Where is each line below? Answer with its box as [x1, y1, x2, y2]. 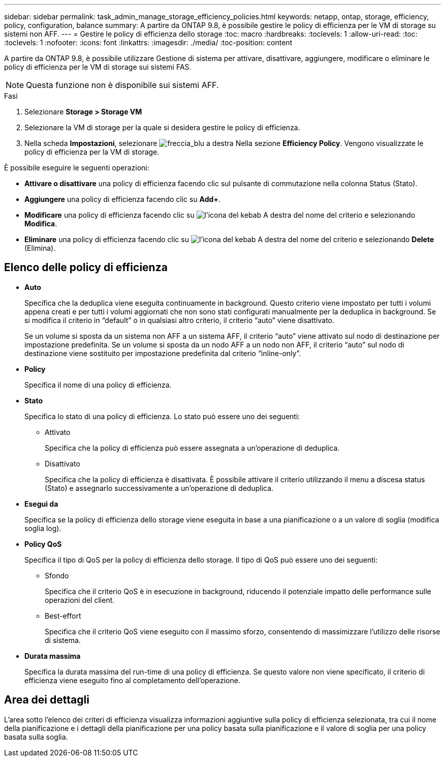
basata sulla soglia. [4, 732, 68, 741]
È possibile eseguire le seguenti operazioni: [4, 163, 149, 172]
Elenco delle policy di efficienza [4, 261, 168, 274]
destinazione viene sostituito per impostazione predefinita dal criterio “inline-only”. [24, 348, 301, 358]
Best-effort [45, 611, 81, 620]
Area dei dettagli [4, 693, 89, 707]
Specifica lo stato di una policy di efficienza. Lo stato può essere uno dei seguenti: [24, 412, 300, 421]
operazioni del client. [45, 595, 115, 604]
